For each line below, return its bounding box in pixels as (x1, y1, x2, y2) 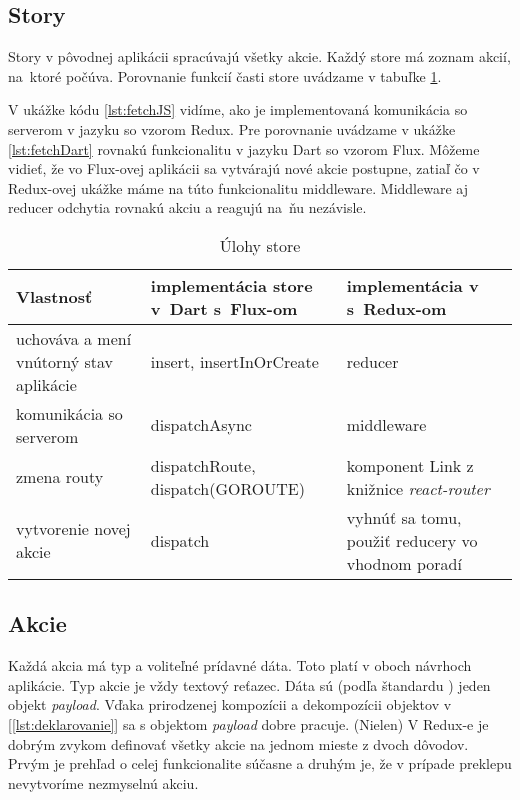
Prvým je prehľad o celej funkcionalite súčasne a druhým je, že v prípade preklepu (8, 753, 512, 774)
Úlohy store (219, 233, 301, 257)
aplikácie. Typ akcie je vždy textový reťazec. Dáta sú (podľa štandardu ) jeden (8, 674, 491, 695)
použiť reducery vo (346, 528, 478, 552)
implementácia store (150, 273, 313, 297)
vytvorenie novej (16, 517, 131, 541)
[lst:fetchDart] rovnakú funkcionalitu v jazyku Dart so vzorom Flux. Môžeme (8, 138, 480, 159)
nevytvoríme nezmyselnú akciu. (8, 772, 199, 793)
